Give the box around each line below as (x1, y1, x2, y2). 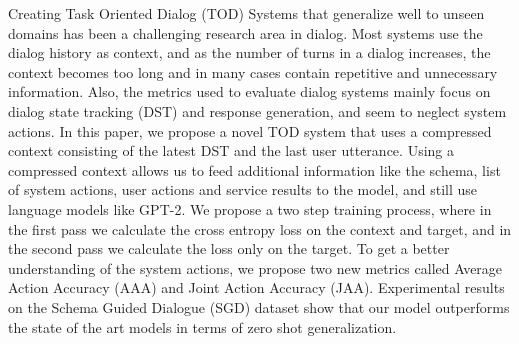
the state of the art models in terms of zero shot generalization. (8, 316, 397, 337)
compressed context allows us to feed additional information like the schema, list (8, 159, 501, 180)
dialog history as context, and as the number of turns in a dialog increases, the (8, 42, 491, 63)
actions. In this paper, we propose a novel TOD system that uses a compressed (8, 120, 492, 141)
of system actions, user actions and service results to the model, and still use (8, 179, 478, 200)
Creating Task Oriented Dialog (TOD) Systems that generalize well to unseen (8, 3, 485, 23)
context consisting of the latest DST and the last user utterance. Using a (8, 140, 454, 161)
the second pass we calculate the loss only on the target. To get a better (8, 238, 450, 259)
